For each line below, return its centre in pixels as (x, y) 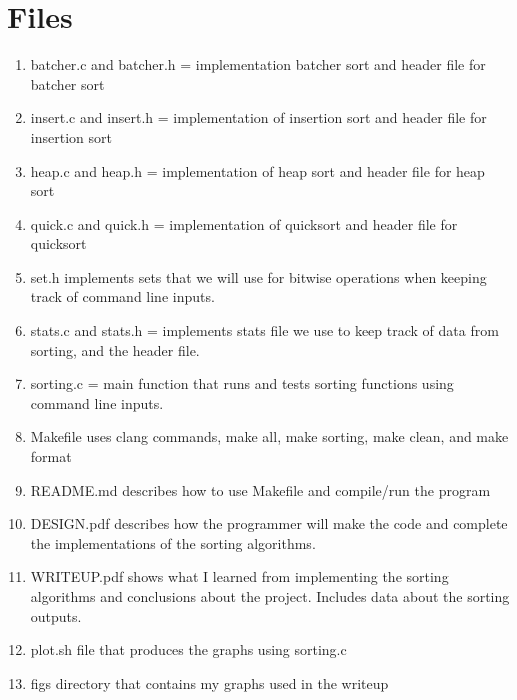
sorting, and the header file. (115, 349)
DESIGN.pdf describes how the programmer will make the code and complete (269, 523)
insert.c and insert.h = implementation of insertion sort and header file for (258, 117)
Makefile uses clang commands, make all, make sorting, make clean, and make (269, 436)
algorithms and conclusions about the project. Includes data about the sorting (270, 596)
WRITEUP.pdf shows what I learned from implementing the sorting (239, 576)
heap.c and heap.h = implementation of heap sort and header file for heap (257, 170)
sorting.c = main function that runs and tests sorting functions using (242, 383)
